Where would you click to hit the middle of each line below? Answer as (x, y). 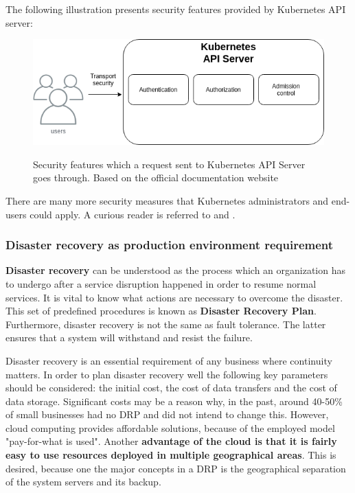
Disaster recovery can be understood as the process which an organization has (175, 270)
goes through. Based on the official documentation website (156, 177)
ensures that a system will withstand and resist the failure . (129, 337)
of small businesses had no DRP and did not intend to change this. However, (167, 414)
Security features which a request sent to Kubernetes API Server (169, 164)
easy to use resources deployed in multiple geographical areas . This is (171, 455)
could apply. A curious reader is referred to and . (133, 214)
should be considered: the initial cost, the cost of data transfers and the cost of (171, 388)
